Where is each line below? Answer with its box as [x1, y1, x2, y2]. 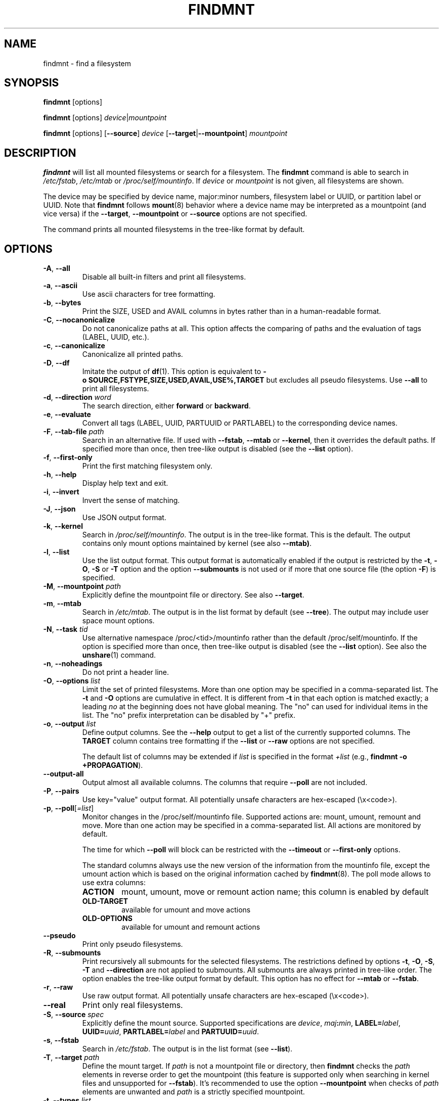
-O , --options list [43, 676, 100, 685]
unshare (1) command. [82, 651, 156, 660]
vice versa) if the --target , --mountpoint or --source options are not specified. [43, 209, 307, 218]
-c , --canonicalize [43, 341, 105, 350]
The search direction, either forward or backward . [82, 401, 251, 410]
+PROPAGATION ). [82, 761, 143, 770]
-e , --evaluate [43, 410, 91, 419]
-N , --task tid [43, 625, 88, 634]
